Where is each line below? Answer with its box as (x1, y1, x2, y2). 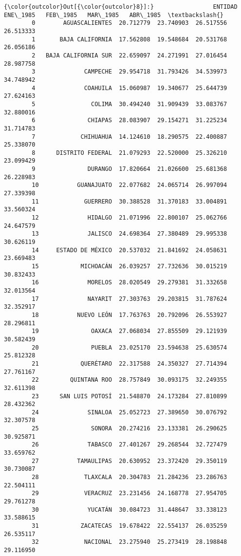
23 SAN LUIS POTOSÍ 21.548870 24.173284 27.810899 (32, 392, 227, 400)
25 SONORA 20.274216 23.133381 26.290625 (32, 425, 227, 432)
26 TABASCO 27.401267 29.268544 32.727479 (32, 441, 227, 448)
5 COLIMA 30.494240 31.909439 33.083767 (32, 100, 227, 108)
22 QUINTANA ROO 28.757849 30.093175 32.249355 (32, 376, 227, 384)
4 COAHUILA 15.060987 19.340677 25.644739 (32, 84, 227, 92)
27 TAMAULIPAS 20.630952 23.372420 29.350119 (32, 457, 227, 464)
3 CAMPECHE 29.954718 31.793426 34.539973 (32, 68, 227, 75)
